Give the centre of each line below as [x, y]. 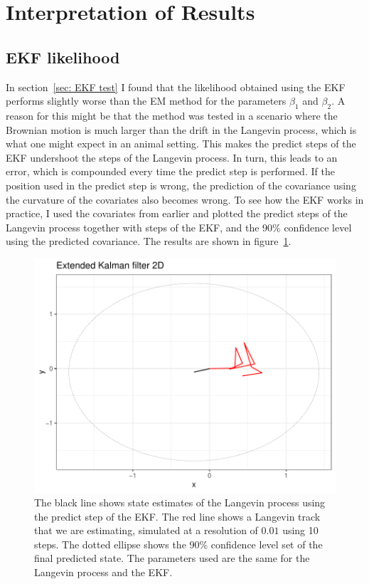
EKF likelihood [63, 57]
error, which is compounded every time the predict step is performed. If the [170, 171]
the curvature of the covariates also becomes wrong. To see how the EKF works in [185, 199]
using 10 [300, 530]
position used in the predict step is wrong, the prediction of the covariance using [181, 185]
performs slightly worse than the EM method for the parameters [146, 101]
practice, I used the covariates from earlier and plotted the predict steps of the [177, 213]
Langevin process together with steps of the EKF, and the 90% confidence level [179, 227]
